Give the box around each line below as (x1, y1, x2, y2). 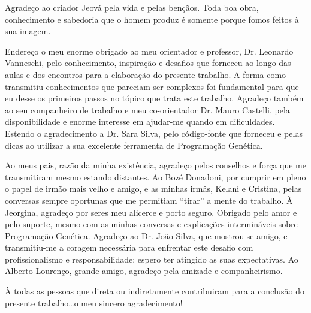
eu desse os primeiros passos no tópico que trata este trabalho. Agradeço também (5, 92, 304, 104)
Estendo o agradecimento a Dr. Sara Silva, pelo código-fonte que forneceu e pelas (5, 127, 303, 139)
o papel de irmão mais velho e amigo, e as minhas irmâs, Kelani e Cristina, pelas (5, 182, 302, 195)
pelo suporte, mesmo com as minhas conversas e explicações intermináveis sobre (5, 218, 298, 230)
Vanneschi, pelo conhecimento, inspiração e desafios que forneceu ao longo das (5, 56, 291, 69)
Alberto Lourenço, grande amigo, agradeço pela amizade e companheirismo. (5, 264, 283, 277)
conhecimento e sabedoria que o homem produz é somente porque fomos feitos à (5, 13, 299, 25)
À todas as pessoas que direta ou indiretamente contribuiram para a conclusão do (5, 285, 304, 297)
